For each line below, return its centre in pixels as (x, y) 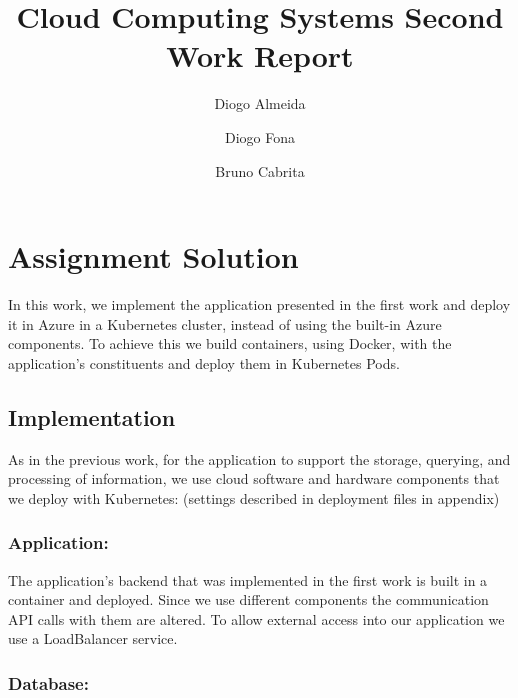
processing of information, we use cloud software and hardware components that (254, 478)
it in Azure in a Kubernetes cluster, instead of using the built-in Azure (225, 323)
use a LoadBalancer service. (93, 638)
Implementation (92, 416)
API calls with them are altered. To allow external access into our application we (256, 618)
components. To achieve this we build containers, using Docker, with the (230, 343)
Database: (48, 682)
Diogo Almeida (260, 103)
